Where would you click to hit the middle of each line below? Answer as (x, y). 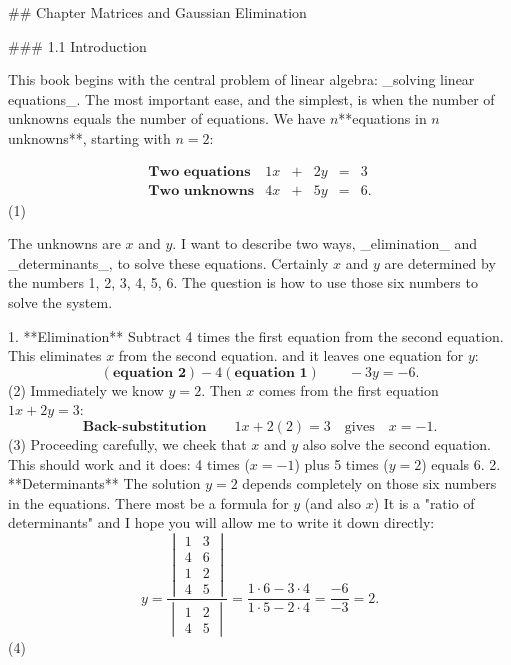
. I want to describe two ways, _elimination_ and (325, 243)
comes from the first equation (348, 389)
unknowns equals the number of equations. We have (167, 118)
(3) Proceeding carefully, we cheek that (127, 443)
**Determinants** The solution (104, 483)
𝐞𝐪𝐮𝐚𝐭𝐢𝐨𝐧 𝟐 (149, 372)
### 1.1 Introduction (77, 45)
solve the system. (60, 302)
